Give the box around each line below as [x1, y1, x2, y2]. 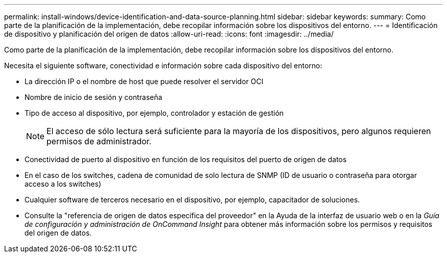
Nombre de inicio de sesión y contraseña [24, 93, 162, 101]
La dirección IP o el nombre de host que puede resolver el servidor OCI [24, 77, 263, 86]
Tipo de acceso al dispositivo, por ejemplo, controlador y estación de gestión [24, 109, 284, 117]
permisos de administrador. [46, 136, 152, 146]
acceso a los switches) [24, 179, 102, 188]
